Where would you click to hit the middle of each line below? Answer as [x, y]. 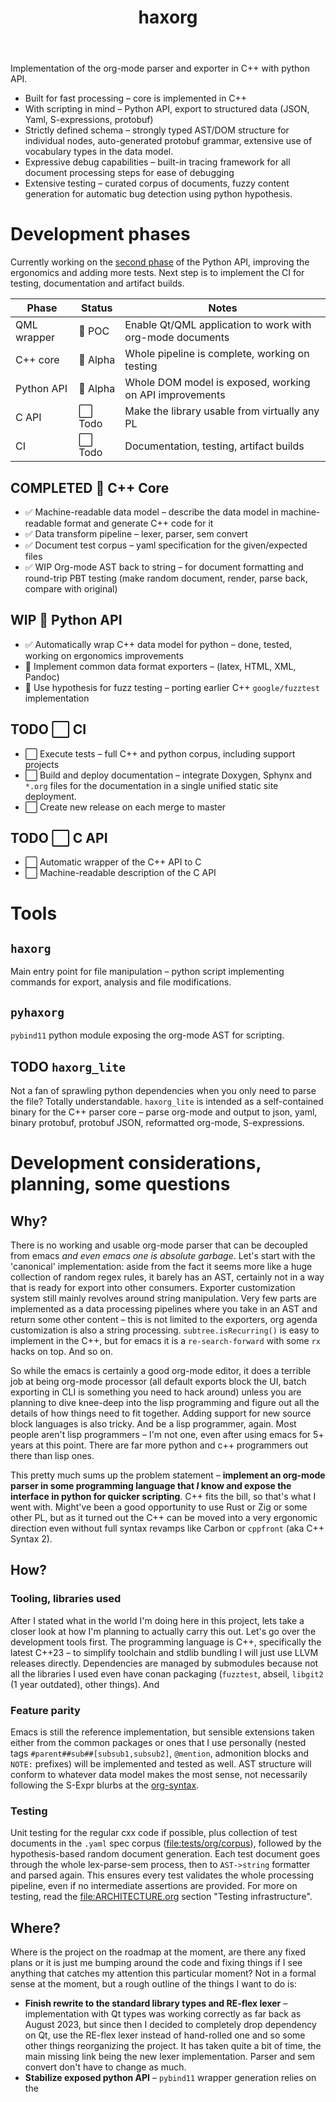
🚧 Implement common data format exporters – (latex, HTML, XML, [160, 666]
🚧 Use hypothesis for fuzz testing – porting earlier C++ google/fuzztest [172, 687]
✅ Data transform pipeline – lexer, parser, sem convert [136, 533]
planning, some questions [120, 1184]
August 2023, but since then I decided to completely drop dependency [170, 2025]
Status [97, 308]
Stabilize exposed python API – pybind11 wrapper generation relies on [170, 2078]
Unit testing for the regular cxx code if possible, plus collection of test [154, 1833]
